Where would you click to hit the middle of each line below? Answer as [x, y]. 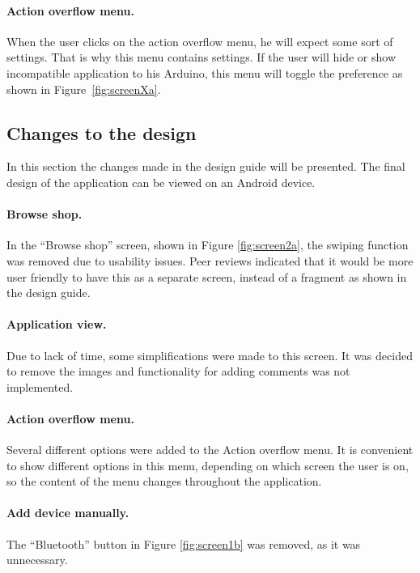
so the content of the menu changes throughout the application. [164, 481]
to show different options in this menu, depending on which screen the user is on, [208, 465]
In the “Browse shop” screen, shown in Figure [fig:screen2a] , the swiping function [208, 245]
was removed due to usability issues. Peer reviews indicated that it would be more [210, 260]
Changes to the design [102, 132]
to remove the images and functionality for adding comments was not [178, 371]
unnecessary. [37, 560]
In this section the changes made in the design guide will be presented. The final [206, 166]
